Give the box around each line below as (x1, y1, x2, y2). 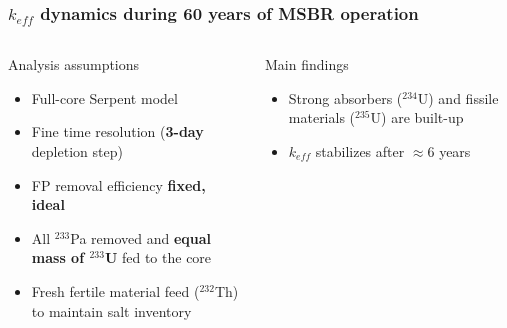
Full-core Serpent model (31, 87, 178, 108)
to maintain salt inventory (31, 300, 192, 321)
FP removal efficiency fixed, (31, 174, 206, 195)
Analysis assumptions (8, 54, 140, 75)
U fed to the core (104, 247, 212, 268)
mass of (31, 247, 85, 268)
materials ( (288, 107, 356, 128)
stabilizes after (315, 141, 405, 161)
